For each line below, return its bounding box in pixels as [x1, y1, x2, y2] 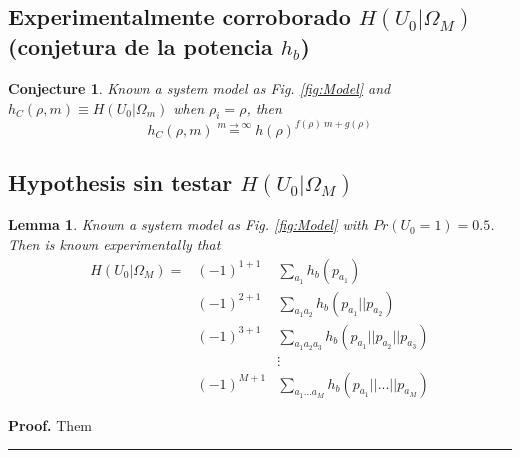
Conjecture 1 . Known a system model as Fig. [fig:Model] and [8, 77, 391, 98]
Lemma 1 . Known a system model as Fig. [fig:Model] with [8, 214, 368, 235]
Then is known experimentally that [8, 233, 221, 254]
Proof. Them [8, 414, 93, 435]
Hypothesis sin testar [8, 167, 233, 198]
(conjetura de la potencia [8, 31, 273, 62]
